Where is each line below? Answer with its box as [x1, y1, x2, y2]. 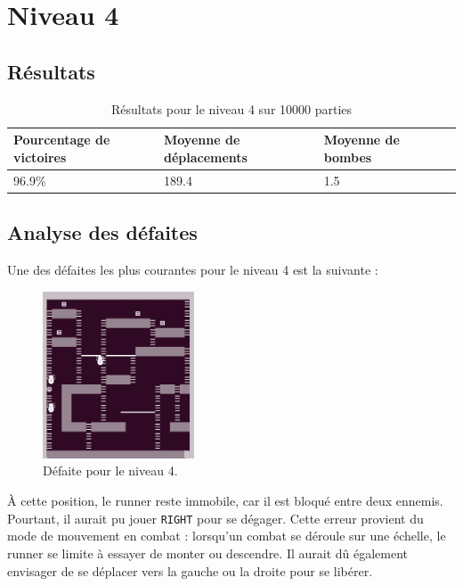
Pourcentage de [13, 130, 110, 149]
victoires [13, 147, 67, 166]
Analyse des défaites [7, 219, 198, 246]
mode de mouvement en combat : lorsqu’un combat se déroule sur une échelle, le [7, 526, 446, 545]
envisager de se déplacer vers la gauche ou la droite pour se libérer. [7, 561, 373, 580]
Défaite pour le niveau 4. [43, 461, 178, 480]
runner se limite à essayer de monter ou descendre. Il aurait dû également [7, 543, 409, 562]
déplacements [163, 147, 248, 166]
